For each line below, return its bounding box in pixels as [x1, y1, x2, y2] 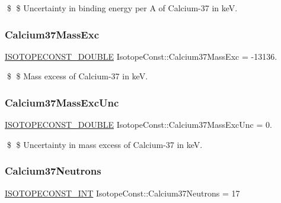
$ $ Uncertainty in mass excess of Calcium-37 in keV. [7, 138, 203, 150]
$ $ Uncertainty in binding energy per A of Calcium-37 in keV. [7, 2, 238, 14]
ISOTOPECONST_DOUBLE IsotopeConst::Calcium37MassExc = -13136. [5, 50, 277, 62]
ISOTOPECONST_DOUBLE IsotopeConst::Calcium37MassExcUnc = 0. [5, 118, 272, 131]
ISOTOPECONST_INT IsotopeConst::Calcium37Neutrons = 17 [5, 186, 240, 199]
